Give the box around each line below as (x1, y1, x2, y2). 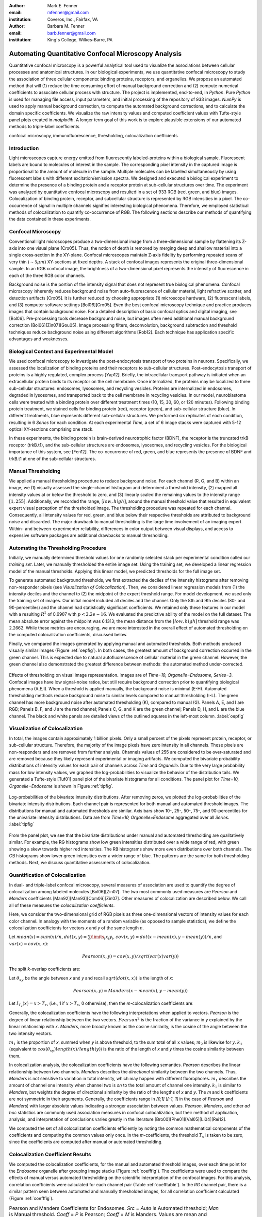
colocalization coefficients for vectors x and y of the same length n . (9, 925, 144, 931)
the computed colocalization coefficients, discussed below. (9, 632, 128, 638)
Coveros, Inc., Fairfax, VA (47, 16, 98, 22)
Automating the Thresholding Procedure (9, 544, 107, 551)
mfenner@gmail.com (47, 10, 89, 16)
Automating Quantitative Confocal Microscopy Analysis (9, 49, 182, 58)
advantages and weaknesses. (9, 336, 69, 342)
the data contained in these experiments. (9, 216, 91, 222)
